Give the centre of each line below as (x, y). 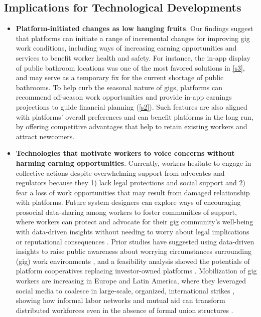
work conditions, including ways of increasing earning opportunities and (126, 48)
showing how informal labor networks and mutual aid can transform (120, 300)
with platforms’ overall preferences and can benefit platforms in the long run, (135, 116)
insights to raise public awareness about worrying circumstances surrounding (134, 251)
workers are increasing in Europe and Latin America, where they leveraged (131, 281)
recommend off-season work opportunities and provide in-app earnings (124, 97)
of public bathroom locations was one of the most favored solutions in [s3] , (130, 67)
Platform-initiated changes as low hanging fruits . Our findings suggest (135, 28)
